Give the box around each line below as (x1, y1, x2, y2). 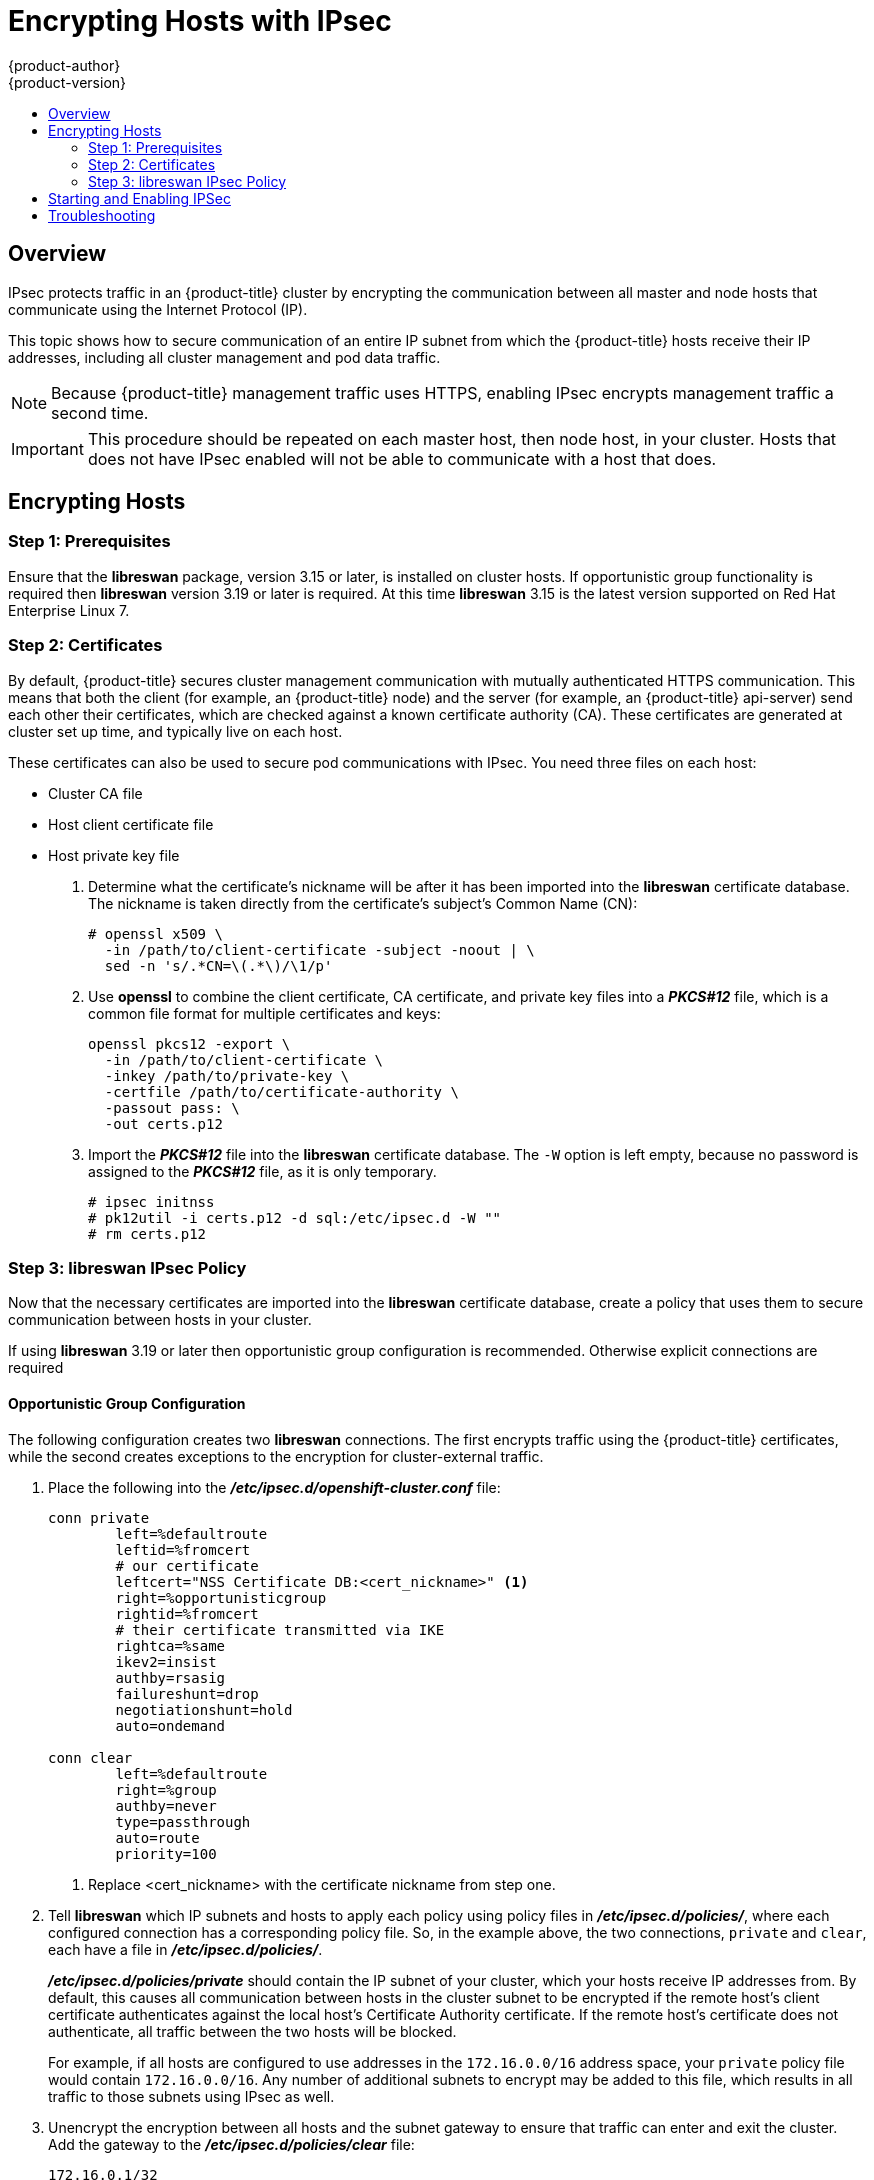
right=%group (115, 1781, 217, 1798)
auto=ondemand (115, 1717, 226, 1734)
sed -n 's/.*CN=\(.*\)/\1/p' (104, 957, 333, 974)
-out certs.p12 (104, 1115, 223, 1132)
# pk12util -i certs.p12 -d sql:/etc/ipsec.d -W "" (88, 1209, 502, 1226)
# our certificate (115, 1557, 259, 1574)
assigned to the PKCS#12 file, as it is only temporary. (88, 1162, 437, 1180)
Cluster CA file (48, 784, 143, 802)
